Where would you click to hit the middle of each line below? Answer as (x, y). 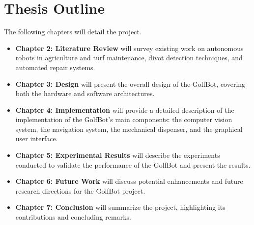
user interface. (37, 138)
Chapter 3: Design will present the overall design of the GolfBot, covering (130, 84)
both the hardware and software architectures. (85, 93)
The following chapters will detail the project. (73, 32)
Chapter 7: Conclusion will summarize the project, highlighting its (120, 207)
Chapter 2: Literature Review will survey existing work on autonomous (129, 48)
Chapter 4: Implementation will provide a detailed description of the (125, 110)
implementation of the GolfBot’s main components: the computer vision (124, 119)
